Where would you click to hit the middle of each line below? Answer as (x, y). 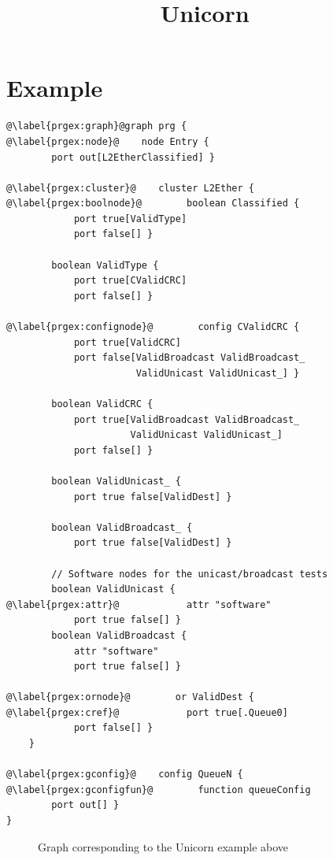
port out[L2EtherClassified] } (133, 157)
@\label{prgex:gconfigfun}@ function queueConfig (159, 790)
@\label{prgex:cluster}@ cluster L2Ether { (130, 188)
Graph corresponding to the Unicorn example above (163, 846)
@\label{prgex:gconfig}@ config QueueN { (125, 775)
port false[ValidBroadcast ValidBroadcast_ (189, 358)
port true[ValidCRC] (127, 342)
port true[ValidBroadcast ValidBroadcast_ (187, 419)
